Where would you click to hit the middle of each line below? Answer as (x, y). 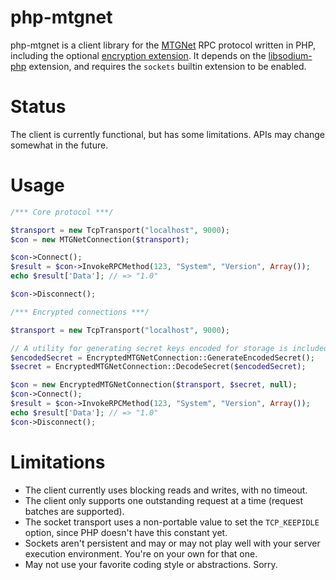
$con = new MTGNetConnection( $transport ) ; (100, 239)
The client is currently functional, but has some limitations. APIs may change (168, 134)
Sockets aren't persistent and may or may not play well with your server (172, 543)
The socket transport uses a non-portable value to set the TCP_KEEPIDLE (172, 522)
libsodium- (290, 55)
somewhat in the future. (59, 145)
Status (38, 107)
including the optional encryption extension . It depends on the (138, 55)
